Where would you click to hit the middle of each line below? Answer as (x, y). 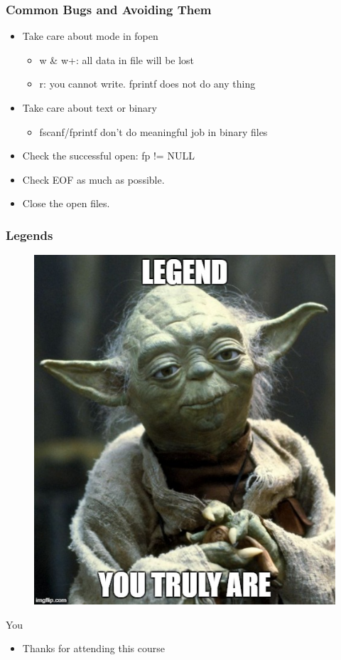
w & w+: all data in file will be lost (117, 59)
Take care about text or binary (90, 108)
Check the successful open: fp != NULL (108, 156)
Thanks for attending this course (94, 648)
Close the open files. (66, 203)
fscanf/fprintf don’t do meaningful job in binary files (153, 131)
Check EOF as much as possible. (93, 179)
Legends (29, 235)
